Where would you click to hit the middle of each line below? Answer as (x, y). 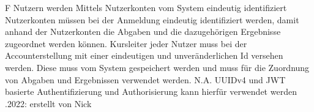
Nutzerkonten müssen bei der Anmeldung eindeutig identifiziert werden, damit (152, 19)
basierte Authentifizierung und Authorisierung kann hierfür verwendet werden (151, 91)
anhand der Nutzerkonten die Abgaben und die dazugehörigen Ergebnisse (143, 32)
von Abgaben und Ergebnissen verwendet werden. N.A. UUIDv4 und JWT (145, 79)
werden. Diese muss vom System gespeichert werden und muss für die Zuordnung (157, 67)
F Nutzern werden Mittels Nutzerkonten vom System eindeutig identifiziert (146, 7)
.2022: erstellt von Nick (48, 103)
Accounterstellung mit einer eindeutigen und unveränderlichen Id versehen (144, 55)
